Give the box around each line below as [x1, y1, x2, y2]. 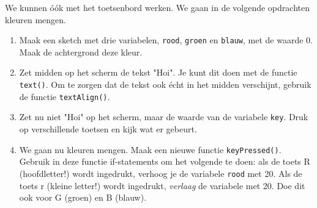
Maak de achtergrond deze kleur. [19, 45, 143, 58]
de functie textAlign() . [19, 90, 110, 102]
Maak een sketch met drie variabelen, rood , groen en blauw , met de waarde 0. [19, 34, 313, 46]
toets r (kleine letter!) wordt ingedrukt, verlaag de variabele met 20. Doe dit [19, 179, 305, 192]
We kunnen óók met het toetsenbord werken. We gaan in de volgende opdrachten [5, 1, 310, 13]
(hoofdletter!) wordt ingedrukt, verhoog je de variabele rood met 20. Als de [19, 167, 302, 179]
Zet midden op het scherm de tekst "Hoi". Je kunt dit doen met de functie [19, 66, 297, 79]
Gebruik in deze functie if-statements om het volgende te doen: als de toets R [19, 155, 310, 168]
